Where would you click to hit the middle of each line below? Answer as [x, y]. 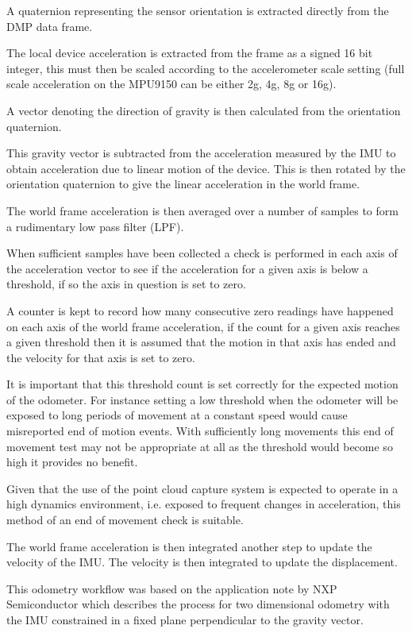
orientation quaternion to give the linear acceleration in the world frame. [183, 184]
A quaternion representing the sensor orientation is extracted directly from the [198, 10]
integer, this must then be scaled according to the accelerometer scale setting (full [206, 68]
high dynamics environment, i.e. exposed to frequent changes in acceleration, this [204, 504]
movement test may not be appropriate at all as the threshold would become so [200, 446]
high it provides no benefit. [72, 462]
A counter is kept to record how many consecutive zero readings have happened [200, 310]
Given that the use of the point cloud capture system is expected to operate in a [202, 488]
